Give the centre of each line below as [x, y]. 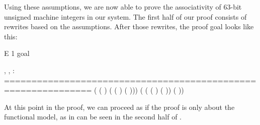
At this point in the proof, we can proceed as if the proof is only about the [119, 107]
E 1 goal [17, 53]
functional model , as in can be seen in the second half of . [93, 117]
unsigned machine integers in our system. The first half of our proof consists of [125, 16]
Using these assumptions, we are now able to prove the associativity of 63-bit [123, 7]
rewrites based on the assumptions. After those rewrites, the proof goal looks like [129, 26]
